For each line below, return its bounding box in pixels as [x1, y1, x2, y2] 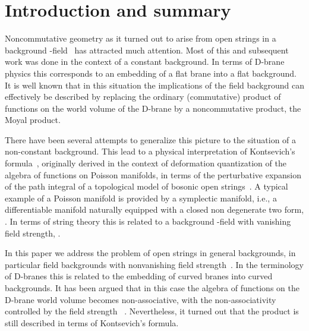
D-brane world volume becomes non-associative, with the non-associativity [5, 293, 276, 305]
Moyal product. [5, 114, 61, 126]
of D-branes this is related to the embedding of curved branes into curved [5, 270, 273, 282]
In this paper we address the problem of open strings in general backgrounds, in [5, 247, 296, 259]
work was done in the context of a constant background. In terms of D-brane [5, 55, 285, 68]
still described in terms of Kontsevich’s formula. [5, 316, 179, 329]
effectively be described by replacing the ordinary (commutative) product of [5, 90, 281, 103]
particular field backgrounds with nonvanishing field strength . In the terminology [5, 258, 304, 270]
